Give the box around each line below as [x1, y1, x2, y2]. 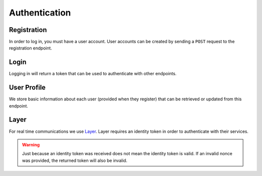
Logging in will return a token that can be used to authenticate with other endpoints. [9, 71, 177, 77]
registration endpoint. [9, 45, 52, 51]
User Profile [9, 83, 46, 92]
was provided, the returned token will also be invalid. [22, 158, 128, 163]
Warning [22, 142, 40, 147]
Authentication [9, 7, 71, 18]
